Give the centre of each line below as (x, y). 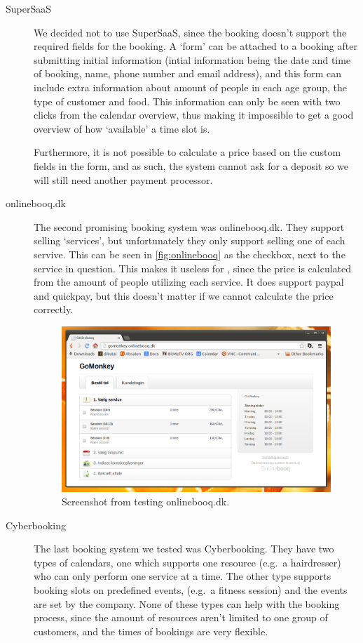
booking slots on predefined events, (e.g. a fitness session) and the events (191, 590)
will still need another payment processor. (123, 179)
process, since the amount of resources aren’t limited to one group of (181, 617)
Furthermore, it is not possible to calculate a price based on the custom (187, 152)
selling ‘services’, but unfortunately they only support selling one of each (190, 240)
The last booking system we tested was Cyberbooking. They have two (184, 549)
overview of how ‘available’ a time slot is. (122, 128)
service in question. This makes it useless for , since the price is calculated (193, 268)
